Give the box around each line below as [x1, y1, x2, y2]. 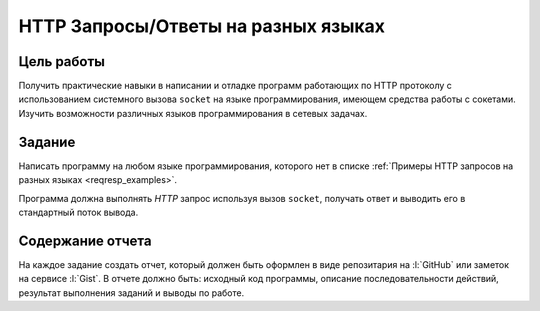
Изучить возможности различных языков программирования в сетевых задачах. [18, 107, 368, 119]
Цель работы [18, 53, 105, 70]
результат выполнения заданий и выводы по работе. [18, 286, 245, 299]
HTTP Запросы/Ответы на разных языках [18, 15, 385, 37]
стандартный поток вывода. [18, 206, 139, 218]
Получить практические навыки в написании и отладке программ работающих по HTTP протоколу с [18, 80, 452, 92]
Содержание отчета [18, 232, 152, 249]
